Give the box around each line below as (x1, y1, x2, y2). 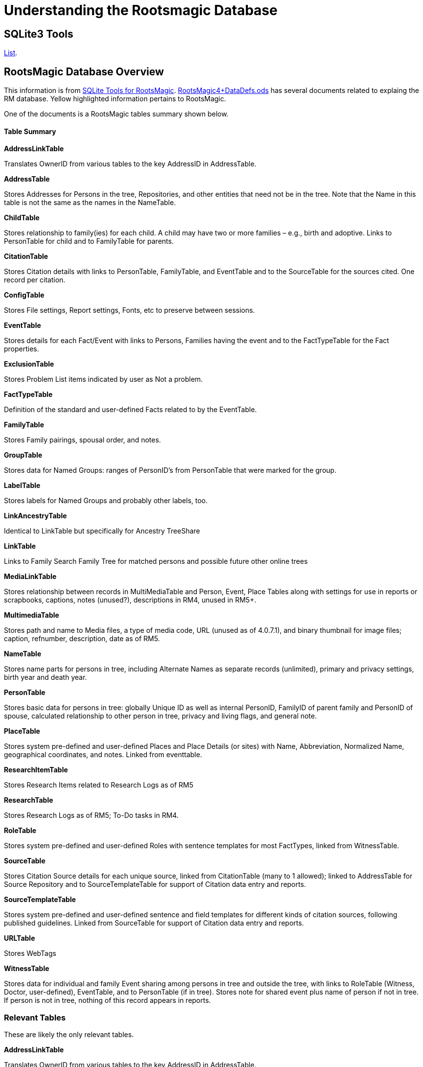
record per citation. (4, 276, 66, 284)
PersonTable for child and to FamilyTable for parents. (4, 237, 174, 246)
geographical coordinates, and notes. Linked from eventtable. (4, 750, 202, 759)
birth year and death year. (4, 673, 87, 682)
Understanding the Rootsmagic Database (4, 2, 278, 19)
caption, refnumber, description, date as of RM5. (4, 634, 160, 643)
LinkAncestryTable (4, 511, 67, 520)
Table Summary (4, 127, 56, 136)
